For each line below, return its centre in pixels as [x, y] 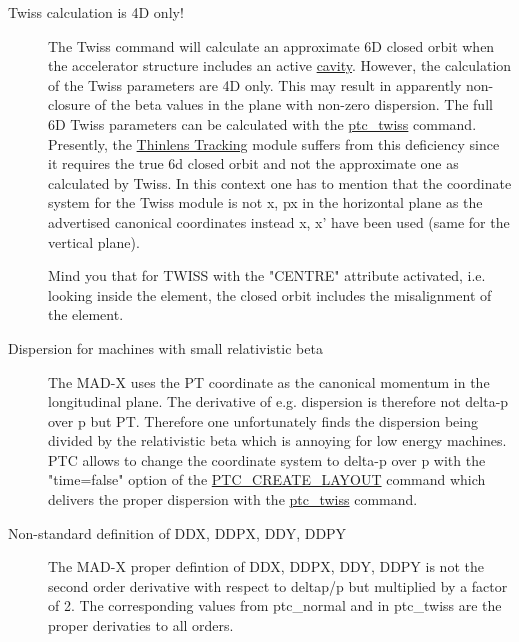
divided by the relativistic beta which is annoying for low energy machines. [277, 440]
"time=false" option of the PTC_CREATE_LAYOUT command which [267, 479]
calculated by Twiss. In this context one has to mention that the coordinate [280, 182]
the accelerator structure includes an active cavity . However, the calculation [280, 65]
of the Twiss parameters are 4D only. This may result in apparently [255, 84]
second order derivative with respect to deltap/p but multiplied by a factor [278, 585]
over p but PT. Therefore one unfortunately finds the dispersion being [263, 420]
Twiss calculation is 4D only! [96, 12]
